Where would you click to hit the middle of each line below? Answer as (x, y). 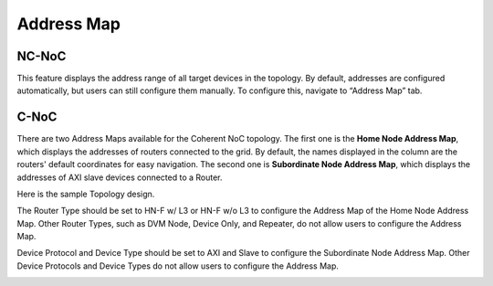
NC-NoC (42, 56)
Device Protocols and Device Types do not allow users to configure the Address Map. (178, 266)
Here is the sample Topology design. (86, 194)
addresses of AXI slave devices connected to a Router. (120, 177)
